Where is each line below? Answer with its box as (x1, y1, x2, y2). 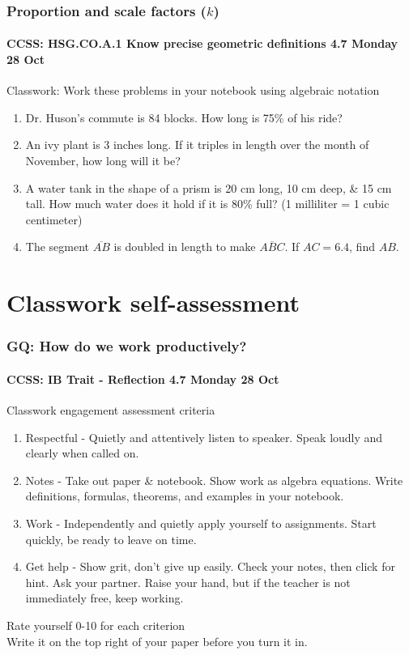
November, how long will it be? (25, 152, 181, 169)
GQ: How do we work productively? (6, 336, 247, 356)
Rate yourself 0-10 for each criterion (6, 616, 185, 633)
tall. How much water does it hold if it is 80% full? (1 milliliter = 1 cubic (25, 195, 390, 212)
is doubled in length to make (113, 238, 256, 255)
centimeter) (25, 211, 83, 228)
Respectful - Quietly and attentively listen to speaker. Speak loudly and (25, 428, 383, 445)
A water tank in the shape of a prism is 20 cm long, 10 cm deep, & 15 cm (25, 179, 392, 196)
